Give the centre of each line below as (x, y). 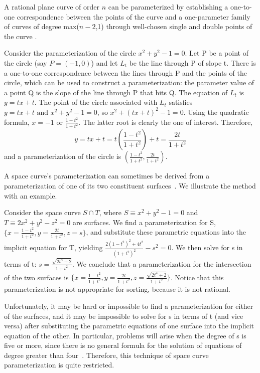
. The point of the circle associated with (96, 102)
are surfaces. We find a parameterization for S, (144, 222)
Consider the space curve (42, 212)
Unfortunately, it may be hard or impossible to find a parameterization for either (129, 306)
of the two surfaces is (36, 277)
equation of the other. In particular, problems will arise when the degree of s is (125, 335)
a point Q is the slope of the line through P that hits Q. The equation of (116, 92)
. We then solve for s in (207, 247)
